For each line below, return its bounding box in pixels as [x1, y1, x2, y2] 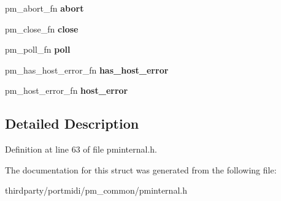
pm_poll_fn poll [5, 43, 71, 56]
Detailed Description [5, 114, 139, 133]
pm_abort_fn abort [5, 2, 84, 14]
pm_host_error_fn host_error [5, 84, 128, 97]
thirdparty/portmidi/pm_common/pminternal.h [5, 184, 187, 197]
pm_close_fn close [5, 22, 79, 35]
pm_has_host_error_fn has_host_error [5, 63, 169, 76]
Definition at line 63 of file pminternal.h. [5, 143, 157, 156]
